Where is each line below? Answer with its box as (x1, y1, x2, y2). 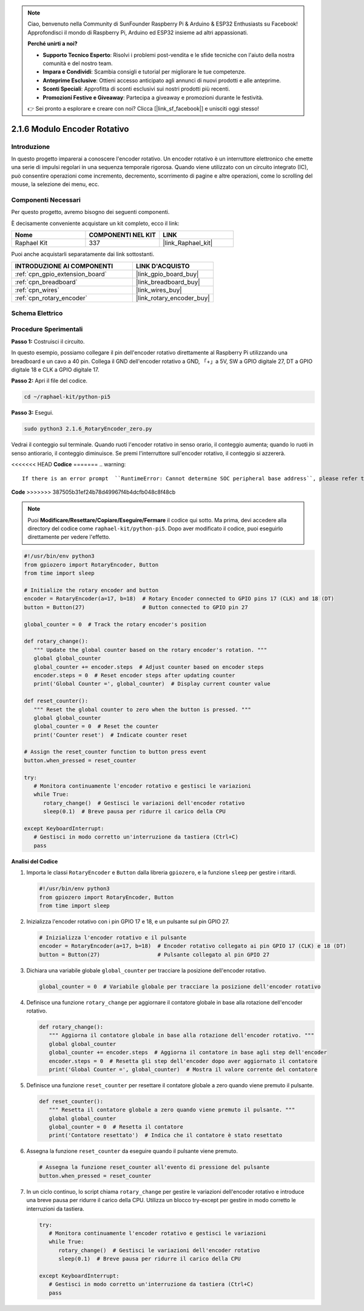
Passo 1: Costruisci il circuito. (11, 337, 85, 345)
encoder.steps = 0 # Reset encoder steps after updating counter (33, 672, 235, 679)
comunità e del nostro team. (42, 60, 113, 67)
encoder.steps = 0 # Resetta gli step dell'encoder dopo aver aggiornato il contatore (49, 1057, 318, 1064)
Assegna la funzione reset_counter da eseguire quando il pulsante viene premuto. (26, 1147, 238, 1155)
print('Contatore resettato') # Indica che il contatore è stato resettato (49, 1132, 283, 1139)
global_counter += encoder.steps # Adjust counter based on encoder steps (33, 663, 264, 670)
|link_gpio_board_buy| (135, 269, 199, 278)
